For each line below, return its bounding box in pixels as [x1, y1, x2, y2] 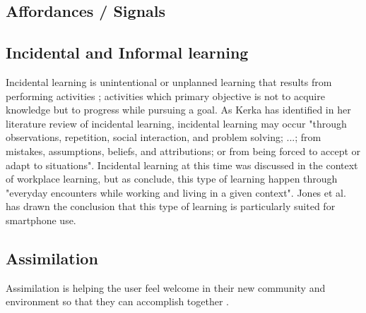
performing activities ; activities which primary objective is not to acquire [6, 88, 325, 103]
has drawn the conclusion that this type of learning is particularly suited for [6, 199, 336, 214]
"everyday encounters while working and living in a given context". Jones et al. [6, 185, 346, 200]
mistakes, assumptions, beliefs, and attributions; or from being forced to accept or [6, 143, 361, 158]
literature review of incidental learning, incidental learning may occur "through [6, 116, 347, 130]
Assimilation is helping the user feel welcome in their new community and [6, 280, 326, 295]
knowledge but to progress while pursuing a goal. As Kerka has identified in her [6, 102, 351, 117]
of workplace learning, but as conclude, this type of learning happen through [6, 171, 338, 186]
